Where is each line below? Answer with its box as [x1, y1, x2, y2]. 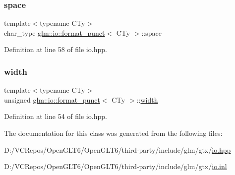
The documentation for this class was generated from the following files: [4, 128, 223, 138]
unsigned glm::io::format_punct [4, 94, 100, 105]
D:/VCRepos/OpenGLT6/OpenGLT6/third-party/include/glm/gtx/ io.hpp [4, 144, 231, 155]
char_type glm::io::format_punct [4, 27, 105, 38]
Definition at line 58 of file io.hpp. [4, 44, 107, 55]
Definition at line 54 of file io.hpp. [4, 111, 107, 121]
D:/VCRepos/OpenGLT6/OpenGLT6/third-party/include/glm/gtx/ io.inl [4, 161, 227, 172]
